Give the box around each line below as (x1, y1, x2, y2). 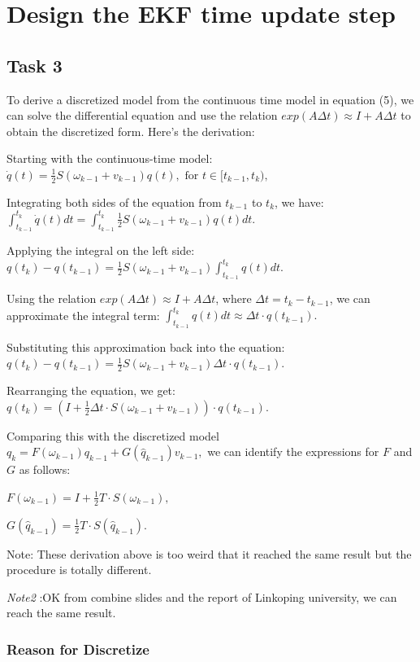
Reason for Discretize (6, 639, 149, 659)
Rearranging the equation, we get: (6, 382, 175, 399)
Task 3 (6, 52, 63, 77)
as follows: (19, 461, 71, 478)
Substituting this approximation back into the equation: (6, 338, 285, 355)
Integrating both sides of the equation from (6, 193, 222, 210)
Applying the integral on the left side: (6, 242, 195, 259)
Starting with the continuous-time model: (6, 150, 213, 167)
